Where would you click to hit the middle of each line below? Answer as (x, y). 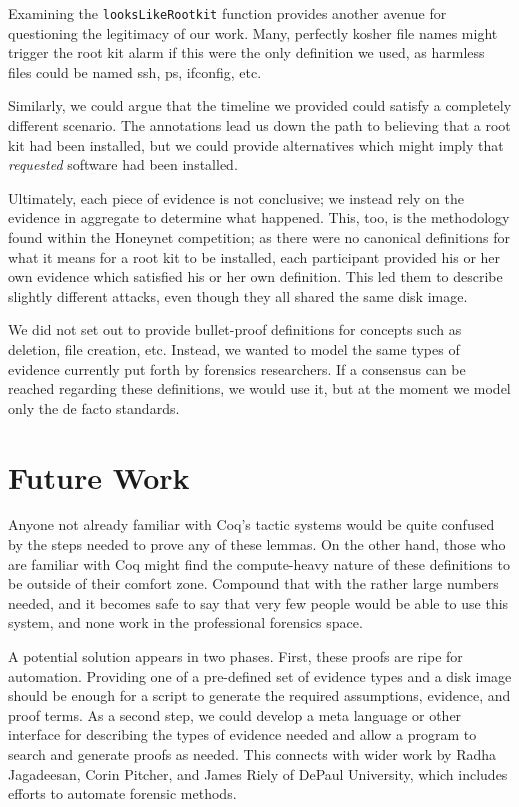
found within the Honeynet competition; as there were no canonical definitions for (259, 237)
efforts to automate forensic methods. (122, 793)
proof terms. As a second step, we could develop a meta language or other (235, 714)
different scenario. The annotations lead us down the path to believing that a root (259, 125)
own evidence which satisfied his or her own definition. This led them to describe (255, 276)
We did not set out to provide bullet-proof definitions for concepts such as (235, 329)
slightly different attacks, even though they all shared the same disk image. (238, 295)
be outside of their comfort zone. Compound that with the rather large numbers (253, 583)
